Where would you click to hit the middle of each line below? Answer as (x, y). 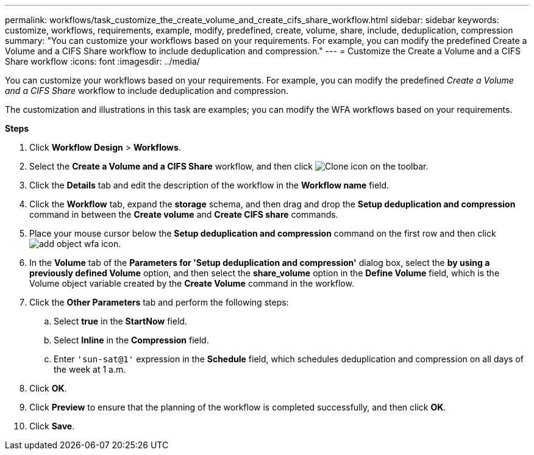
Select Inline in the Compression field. (131, 340)
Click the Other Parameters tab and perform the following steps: (159, 302)
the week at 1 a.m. (90, 369)
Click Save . (52, 426)
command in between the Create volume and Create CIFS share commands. (184, 214)
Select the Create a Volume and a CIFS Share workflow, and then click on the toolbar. (229, 166)
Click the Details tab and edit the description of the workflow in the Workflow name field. (209, 185)
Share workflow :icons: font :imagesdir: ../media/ (102, 61)
